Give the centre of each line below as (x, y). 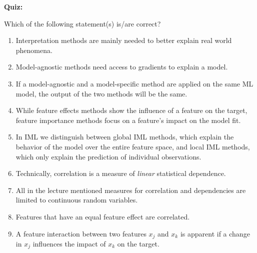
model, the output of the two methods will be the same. (101, 93)
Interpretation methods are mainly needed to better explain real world (124, 40)
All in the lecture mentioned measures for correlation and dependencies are (131, 190)
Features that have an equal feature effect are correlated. (103, 216)
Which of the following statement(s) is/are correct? (82, 23)
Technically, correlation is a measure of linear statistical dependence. (121, 173)
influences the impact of (69, 243)
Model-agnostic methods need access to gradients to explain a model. (122, 67)
